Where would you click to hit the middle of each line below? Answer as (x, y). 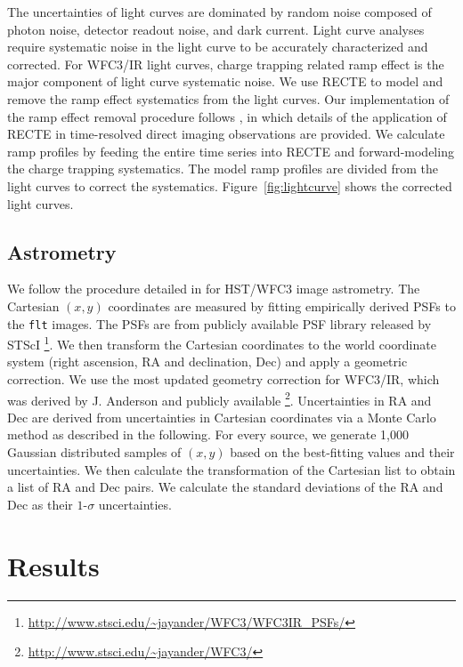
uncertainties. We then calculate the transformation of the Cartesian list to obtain (231, 469)
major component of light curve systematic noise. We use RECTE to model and (225, 81)
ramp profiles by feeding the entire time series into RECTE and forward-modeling (231, 151)
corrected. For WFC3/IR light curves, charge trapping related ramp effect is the (226, 64)
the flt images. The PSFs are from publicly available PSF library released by (219, 323)
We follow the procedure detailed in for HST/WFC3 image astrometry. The (214, 289)
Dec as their (40, 504)
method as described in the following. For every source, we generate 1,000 (208, 434)
